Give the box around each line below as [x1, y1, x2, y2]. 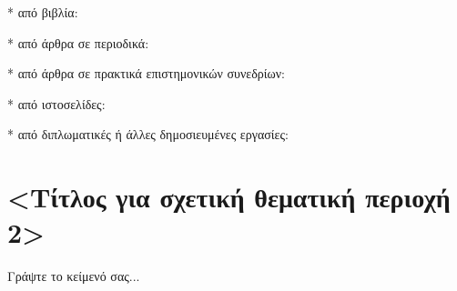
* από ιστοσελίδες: [7, 94, 106, 113]
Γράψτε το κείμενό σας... [7, 266, 140, 286]
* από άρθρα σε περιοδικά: [7, 33, 149, 52]
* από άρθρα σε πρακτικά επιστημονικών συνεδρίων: [7, 64, 286, 83]
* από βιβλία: [7, 3, 78, 21]
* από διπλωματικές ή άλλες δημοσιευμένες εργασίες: [7, 125, 289, 144]
